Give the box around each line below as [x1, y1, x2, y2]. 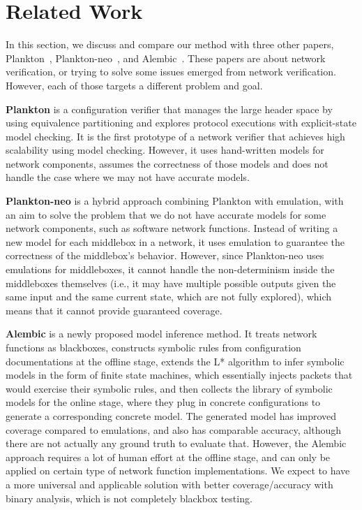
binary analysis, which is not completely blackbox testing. [6, 490, 252, 505]
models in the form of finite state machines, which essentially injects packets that [6, 367, 353, 382]
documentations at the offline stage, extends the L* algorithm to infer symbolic [6, 354, 345, 368]
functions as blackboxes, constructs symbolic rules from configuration [6, 340, 301, 354]
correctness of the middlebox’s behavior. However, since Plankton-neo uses [6, 248, 324, 263]
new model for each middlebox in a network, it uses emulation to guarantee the [6, 234, 345, 249]
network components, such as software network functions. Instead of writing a [6, 221, 338, 235]
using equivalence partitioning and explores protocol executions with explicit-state [6, 115, 356, 130]
